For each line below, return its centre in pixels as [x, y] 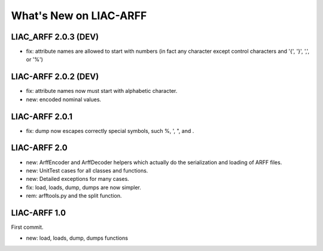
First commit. [27, 227]
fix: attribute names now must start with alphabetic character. [102, 91]
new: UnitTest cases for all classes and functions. [87, 170]
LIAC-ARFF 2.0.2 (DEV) [55, 77]
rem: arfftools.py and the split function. [74, 196]
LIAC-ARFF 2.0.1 [42, 117]
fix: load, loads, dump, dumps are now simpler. [84, 187]
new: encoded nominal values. [64, 99]
